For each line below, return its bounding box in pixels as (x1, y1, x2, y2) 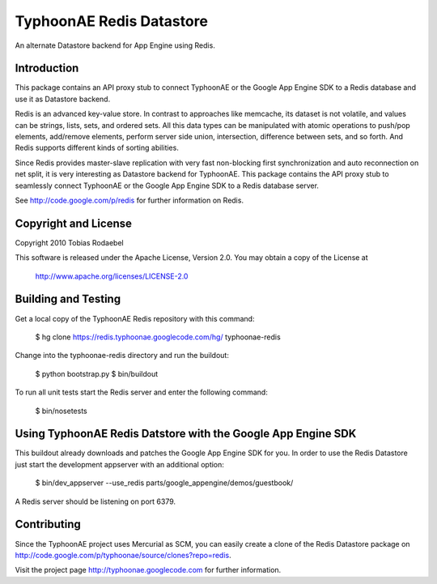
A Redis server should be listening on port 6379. (15, 497, 176, 506)
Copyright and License (15, 216, 133, 230)
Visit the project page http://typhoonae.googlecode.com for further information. (15, 565, 282, 575)
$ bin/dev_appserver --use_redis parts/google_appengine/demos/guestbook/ (35, 478, 294, 488)
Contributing (15, 518, 81, 531)
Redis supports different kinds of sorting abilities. (15, 143, 180, 153)
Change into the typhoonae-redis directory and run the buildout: (15, 351, 230, 360)
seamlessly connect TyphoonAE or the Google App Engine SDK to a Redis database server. (15, 181, 320, 190)
